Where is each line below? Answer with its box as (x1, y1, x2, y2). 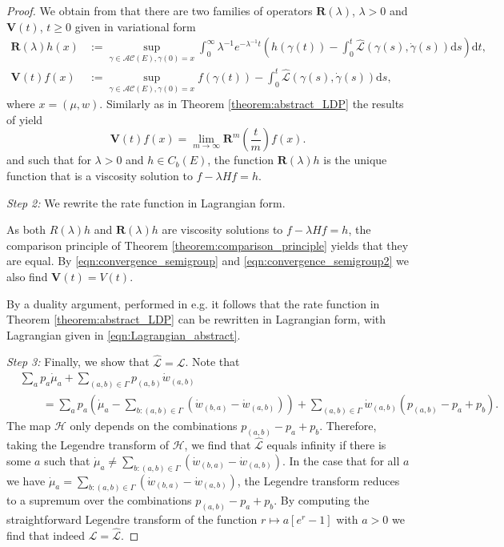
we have (6, 472, 46, 489)
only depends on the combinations (70, 417, 238, 434)
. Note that (185, 353, 240, 370)
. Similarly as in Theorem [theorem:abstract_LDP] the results (99, 95, 404, 112)
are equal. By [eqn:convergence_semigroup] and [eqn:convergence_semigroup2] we (6, 252, 409, 269)
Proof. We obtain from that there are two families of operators (6, 2, 313, 18)
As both (6, 221, 46, 238)
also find (6, 267, 48, 284)
